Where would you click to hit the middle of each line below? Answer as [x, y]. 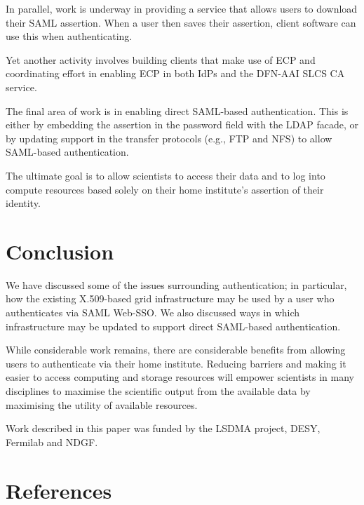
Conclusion [60, 251]
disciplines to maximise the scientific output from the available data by [158, 391]
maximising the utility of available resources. [102, 404]
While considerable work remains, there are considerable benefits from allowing [176, 350]
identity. [23, 203]
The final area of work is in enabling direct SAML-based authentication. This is [177, 110]
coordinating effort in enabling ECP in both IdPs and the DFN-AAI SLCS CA [175, 73]
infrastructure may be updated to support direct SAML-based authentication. [173, 326]
